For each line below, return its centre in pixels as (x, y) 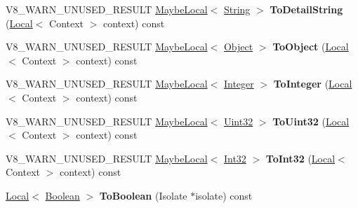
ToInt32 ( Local (300, 158)
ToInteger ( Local (313, 84)
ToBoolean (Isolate (143, 195)
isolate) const (224, 195)
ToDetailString (306, 9)
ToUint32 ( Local (311, 121)
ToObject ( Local (311, 47)
